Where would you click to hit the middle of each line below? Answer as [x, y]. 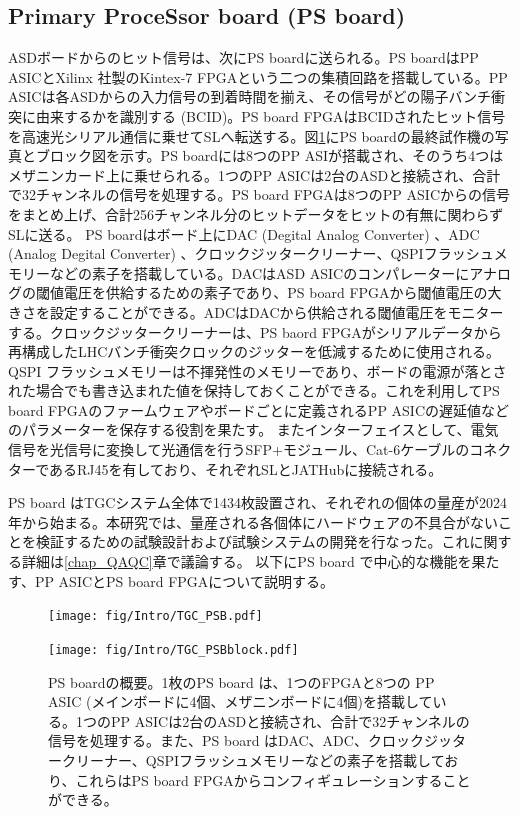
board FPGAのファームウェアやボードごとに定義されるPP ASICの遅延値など [259, 409]
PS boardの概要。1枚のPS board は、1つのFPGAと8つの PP [241, 681]
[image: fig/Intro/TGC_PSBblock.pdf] [173, 649]
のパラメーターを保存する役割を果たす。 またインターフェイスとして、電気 [253, 429]
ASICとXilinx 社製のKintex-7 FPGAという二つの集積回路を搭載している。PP [258, 76]
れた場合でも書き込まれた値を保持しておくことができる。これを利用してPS [254, 390]
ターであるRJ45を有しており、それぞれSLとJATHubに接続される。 [225, 468]
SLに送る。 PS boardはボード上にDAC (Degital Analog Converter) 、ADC [244, 233]
